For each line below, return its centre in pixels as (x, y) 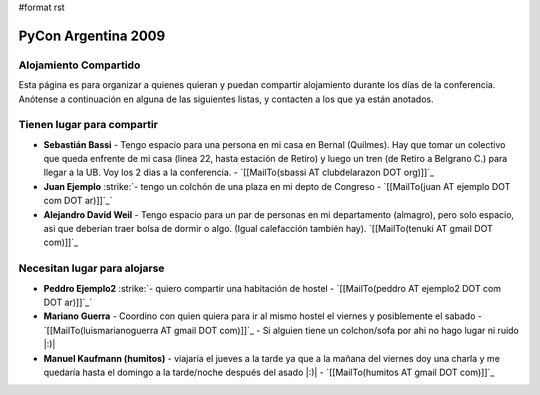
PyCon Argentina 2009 (92, 35)
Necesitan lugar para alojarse (91, 268)
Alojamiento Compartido (79, 65)
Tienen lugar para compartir (88, 125)
